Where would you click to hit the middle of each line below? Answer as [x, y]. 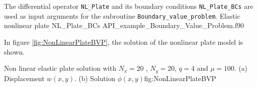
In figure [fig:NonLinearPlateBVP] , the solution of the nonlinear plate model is [124, 42]
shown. [14, 51]
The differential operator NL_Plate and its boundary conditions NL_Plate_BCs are [129, 6]
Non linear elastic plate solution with [60, 68]
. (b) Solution [95, 78]
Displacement [24, 78]
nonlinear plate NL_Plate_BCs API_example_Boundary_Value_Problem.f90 [124, 25]
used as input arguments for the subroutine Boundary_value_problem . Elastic [122, 15]
